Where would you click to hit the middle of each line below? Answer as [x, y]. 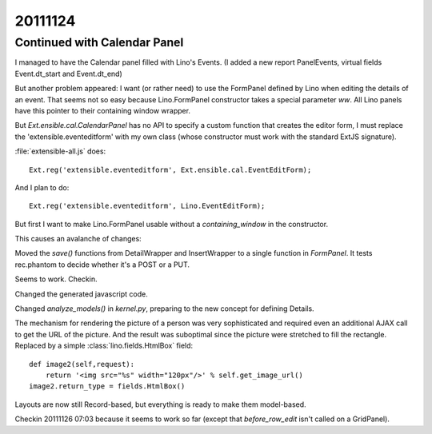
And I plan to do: [42, 187]
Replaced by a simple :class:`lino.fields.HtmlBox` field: [104, 346]
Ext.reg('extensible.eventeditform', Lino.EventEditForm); [147, 206]
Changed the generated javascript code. [81, 294]
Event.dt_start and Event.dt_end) [69, 74]
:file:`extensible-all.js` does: [60, 151]
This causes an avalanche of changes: [78, 239]
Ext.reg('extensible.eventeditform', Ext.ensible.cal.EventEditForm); [170, 169]
